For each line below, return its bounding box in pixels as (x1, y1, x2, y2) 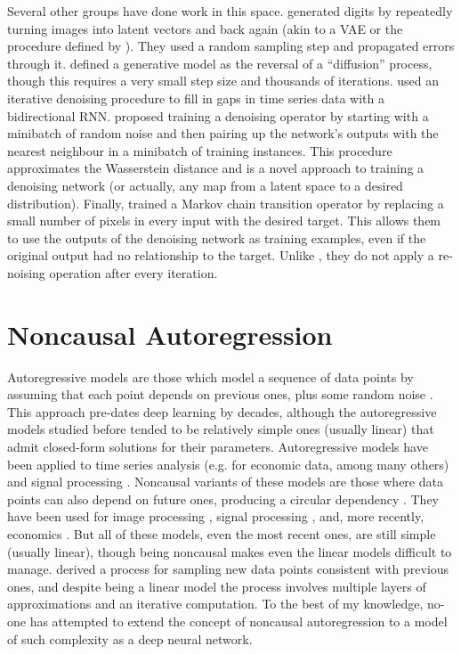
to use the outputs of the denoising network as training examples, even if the (7, 228, 426, 247)
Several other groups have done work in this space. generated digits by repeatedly (7, 2, 453, 20)
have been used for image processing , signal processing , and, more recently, (7, 507, 425, 526)
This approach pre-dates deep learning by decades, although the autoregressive (7, 402, 437, 421)
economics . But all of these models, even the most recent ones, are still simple (7, 524, 436, 543)
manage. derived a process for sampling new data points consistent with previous (7, 560, 449, 578)
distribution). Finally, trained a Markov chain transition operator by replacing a (7, 193, 444, 212)
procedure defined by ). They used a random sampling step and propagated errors (7, 37, 455, 55)
